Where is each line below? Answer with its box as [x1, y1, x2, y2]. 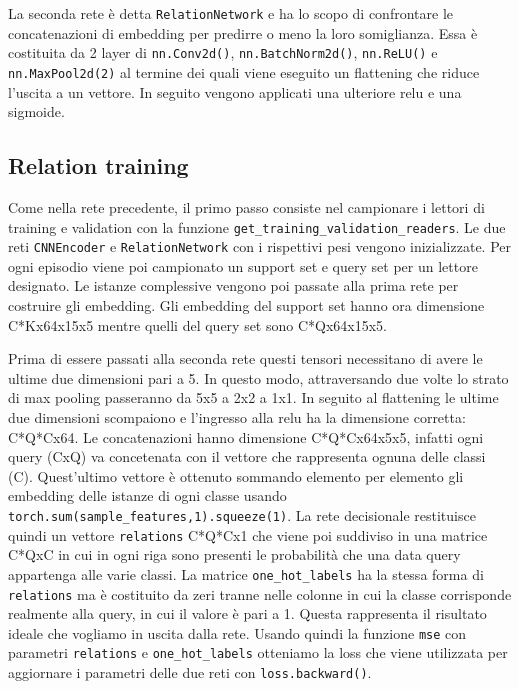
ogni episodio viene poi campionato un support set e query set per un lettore [8, 255, 478, 276]
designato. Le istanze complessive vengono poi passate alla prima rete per [8, 275, 459, 296]
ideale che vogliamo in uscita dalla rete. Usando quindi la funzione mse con [8, 622, 467, 643]
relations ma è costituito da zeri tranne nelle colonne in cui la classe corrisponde [8, 583, 512, 604]
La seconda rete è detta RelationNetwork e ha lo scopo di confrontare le [8, 3, 453, 23]
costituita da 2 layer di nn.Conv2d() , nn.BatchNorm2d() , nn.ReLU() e [8, 42, 438, 63]
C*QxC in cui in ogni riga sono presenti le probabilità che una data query [8, 544, 461, 565]
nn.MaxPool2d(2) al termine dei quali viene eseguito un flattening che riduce [8, 61, 480, 82]
